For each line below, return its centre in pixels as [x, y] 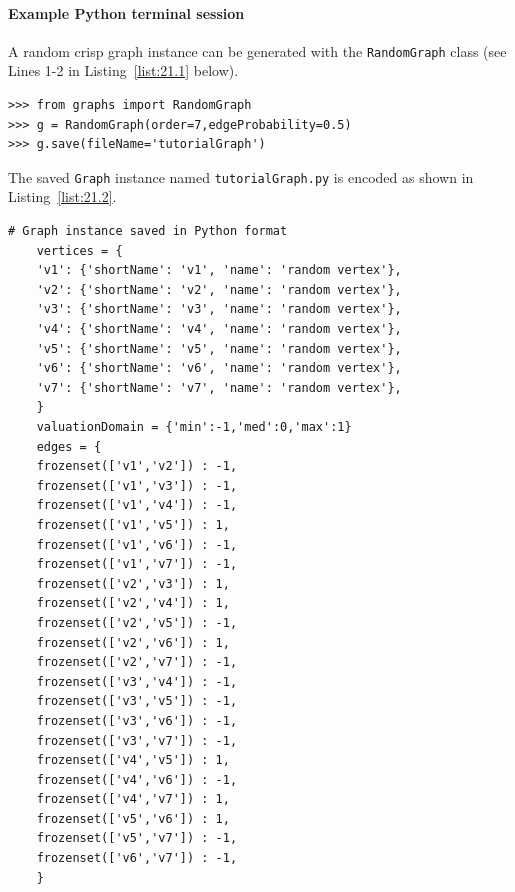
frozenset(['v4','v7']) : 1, [133, 799]
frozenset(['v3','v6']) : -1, [137, 720]
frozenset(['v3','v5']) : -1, [137, 701]
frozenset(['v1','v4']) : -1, [137, 505]
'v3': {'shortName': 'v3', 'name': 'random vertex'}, [219, 309]
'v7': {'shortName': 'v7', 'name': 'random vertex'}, [219, 387]
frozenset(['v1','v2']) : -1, [137, 466]
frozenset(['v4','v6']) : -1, [137, 779]
